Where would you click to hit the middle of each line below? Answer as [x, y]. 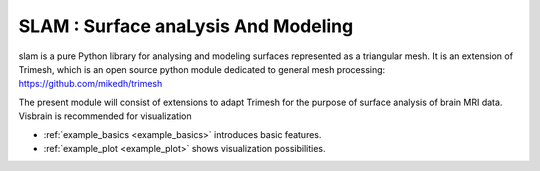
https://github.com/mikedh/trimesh [90, 84]
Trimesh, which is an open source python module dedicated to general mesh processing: [202, 69]
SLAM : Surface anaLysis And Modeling [186, 26]
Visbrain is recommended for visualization [105, 116]
